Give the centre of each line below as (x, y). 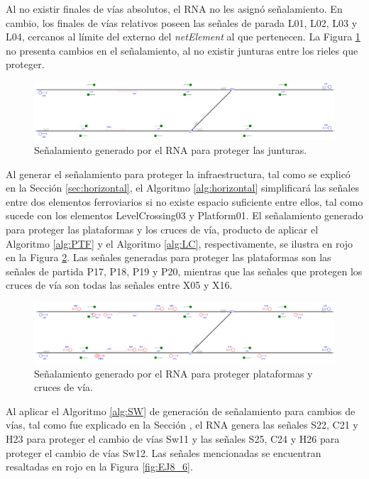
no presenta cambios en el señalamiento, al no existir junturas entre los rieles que (182, 50)
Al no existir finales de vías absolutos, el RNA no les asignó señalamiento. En (174, 9)
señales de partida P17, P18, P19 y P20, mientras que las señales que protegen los (184, 271)
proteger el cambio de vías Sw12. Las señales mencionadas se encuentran (164, 452)
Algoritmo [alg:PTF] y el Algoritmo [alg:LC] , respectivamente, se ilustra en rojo (180, 243)
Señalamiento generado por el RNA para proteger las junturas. (171, 149)
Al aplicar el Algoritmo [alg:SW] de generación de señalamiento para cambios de (181, 411)
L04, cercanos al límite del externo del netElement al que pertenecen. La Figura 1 (183, 37)
